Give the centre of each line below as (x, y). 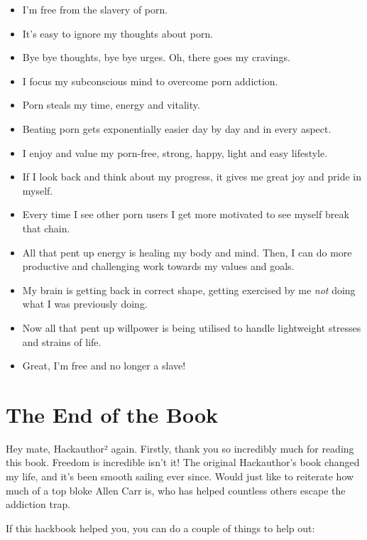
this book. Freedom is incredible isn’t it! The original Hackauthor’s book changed (183, 462)
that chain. (46, 228)
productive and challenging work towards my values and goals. (158, 266)
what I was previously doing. (85, 304)
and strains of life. (62, 341)
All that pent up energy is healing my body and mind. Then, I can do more (187, 252)
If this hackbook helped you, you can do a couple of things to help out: (160, 528)
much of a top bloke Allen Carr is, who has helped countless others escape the (176, 490)
